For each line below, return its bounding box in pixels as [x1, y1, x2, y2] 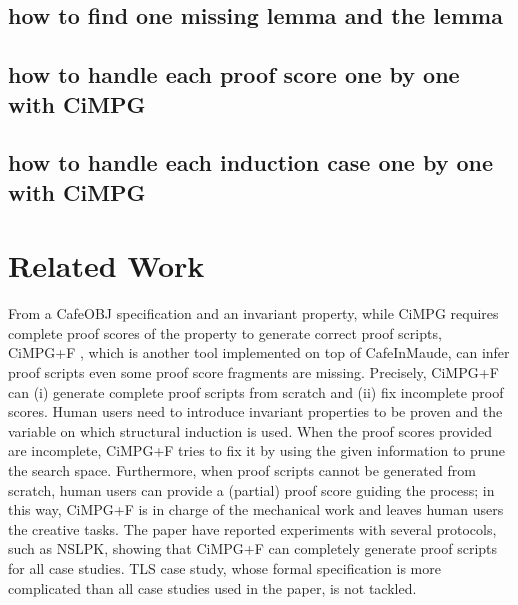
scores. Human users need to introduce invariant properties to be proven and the [8, 401, 503, 422]
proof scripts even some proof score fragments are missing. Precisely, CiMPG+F [8, 362, 499, 383]
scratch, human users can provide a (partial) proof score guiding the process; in [8, 479, 495, 500]
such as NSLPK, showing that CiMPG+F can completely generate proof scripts [8, 538, 498, 559]
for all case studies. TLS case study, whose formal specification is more [8, 557, 441, 578]
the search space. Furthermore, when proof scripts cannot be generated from [8, 460, 476, 480]
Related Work [8, 245, 205, 286]
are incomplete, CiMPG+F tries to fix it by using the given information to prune [8, 440, 506, 461]
